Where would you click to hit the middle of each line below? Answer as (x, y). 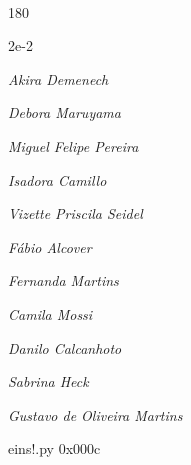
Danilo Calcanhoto (65, 347)
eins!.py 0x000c (54, 448)
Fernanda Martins (63, 280)
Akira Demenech (58, 78)
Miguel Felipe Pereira (73, 145)
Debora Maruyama (64, 112)
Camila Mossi (50, 313)
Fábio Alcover (50, 246)
